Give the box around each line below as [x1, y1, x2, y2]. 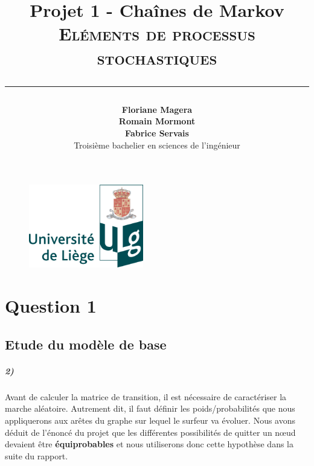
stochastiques [97, 45, 217, 69]
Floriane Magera [121, 103, 193, 115]
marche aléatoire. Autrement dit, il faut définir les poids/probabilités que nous [5, 402, 295, 415]
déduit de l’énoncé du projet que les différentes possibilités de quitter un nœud [5, 426, 296, 438]
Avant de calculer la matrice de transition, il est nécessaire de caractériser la [5, 390, 287, 403]
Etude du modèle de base [5, 334, 167, 353]
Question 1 [5, 293, 97, 318]
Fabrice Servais [125, 126, 189, 139]
